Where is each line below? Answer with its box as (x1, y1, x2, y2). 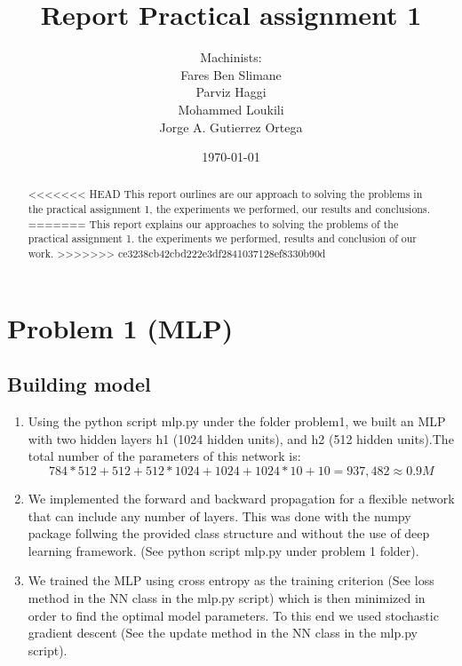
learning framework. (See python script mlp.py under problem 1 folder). (28, 541, 419, 559)
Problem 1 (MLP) (7, 309, 234, 345)
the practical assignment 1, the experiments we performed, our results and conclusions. (28, 202, 430, 217)
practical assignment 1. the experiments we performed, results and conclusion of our (28, 231, 418, 246)
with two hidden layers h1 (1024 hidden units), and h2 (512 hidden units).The (28, 429, 454, 448)
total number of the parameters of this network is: (28, 447, 301, 465)
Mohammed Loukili (178, 99, 284, 118)
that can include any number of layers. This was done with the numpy (28, 506, 411, 525)
